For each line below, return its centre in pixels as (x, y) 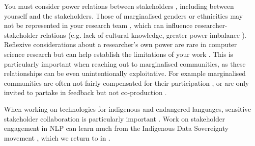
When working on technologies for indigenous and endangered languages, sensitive (127, 109)
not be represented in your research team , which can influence (98, 25)
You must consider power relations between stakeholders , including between (119, 6)
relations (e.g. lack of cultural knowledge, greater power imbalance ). (143, 35)
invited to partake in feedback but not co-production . (85, 92)
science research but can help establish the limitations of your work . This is (119, 54)
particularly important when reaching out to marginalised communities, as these (125, 63)
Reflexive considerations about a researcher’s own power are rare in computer (121, 44)
